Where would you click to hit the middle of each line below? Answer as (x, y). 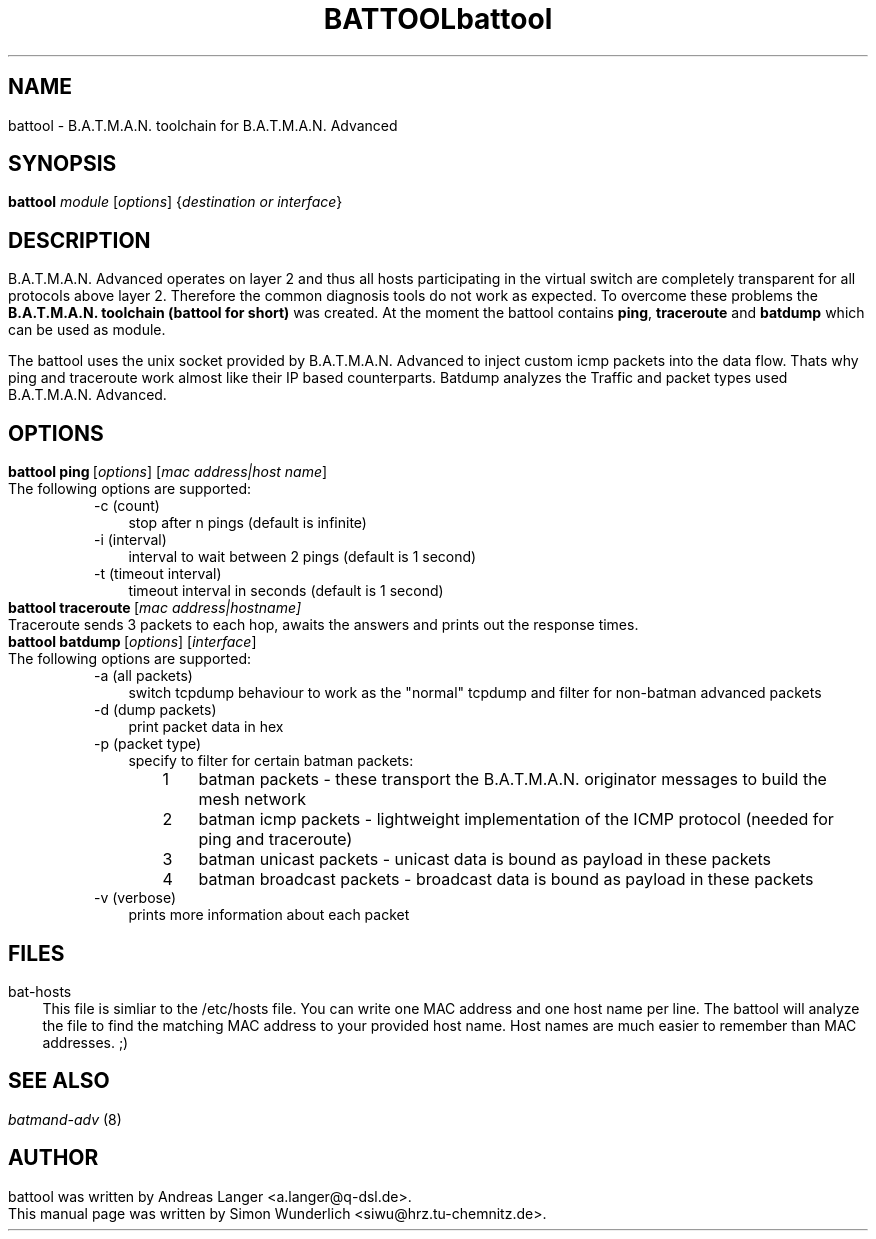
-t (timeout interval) (158, 574)
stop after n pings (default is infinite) (247, 523)
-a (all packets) (143, 676)
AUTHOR (53, 1158)
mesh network (252, 799)
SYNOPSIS (62, 164)
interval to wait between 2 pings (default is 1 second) (302, 557)
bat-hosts (40, 991)
